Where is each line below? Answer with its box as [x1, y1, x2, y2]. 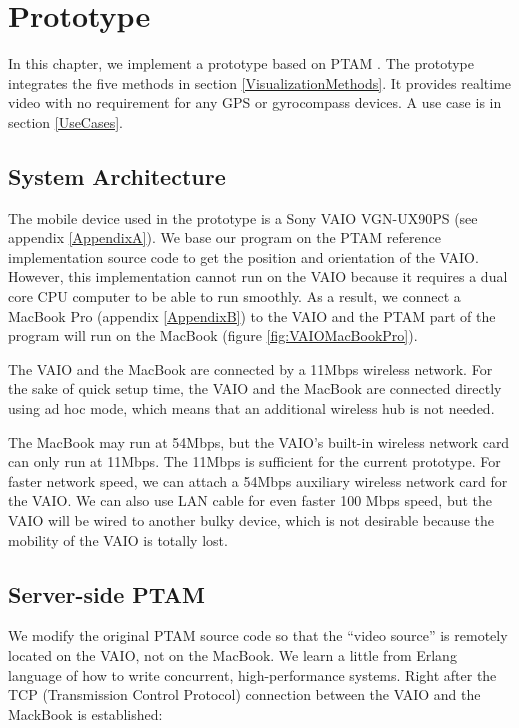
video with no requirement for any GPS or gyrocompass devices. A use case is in [8, 92, 502, 113]
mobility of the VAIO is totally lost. [8, 529, 228, 550]
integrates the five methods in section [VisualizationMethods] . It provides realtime [8, 72, 512, 93]
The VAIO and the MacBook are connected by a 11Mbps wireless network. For [8, 358, 493, 379]
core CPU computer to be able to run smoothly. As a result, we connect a [8, 286, 461, 307]
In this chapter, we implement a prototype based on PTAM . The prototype [8, 53, 474, 74]
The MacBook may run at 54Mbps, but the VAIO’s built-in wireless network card [8, 431, 510, 452]
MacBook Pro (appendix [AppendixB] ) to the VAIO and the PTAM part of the [8, 305, 496, 326]
